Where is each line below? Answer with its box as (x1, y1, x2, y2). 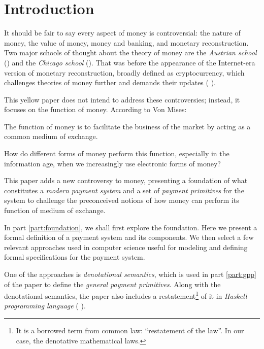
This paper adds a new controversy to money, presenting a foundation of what (4, 175, 248, 186)
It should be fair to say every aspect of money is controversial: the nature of (4, 27, 241, 38)
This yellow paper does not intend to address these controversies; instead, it (4, 94, 240, 104)
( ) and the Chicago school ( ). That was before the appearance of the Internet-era (4, 57, 255, 67)
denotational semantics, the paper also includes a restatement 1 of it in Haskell (4, 289, 247, 301)
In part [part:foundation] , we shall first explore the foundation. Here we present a (4, 222, 257, 232)
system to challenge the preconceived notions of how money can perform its (4, 195, 239, 205)
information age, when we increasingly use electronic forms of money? (4, 158, 221, 168)
